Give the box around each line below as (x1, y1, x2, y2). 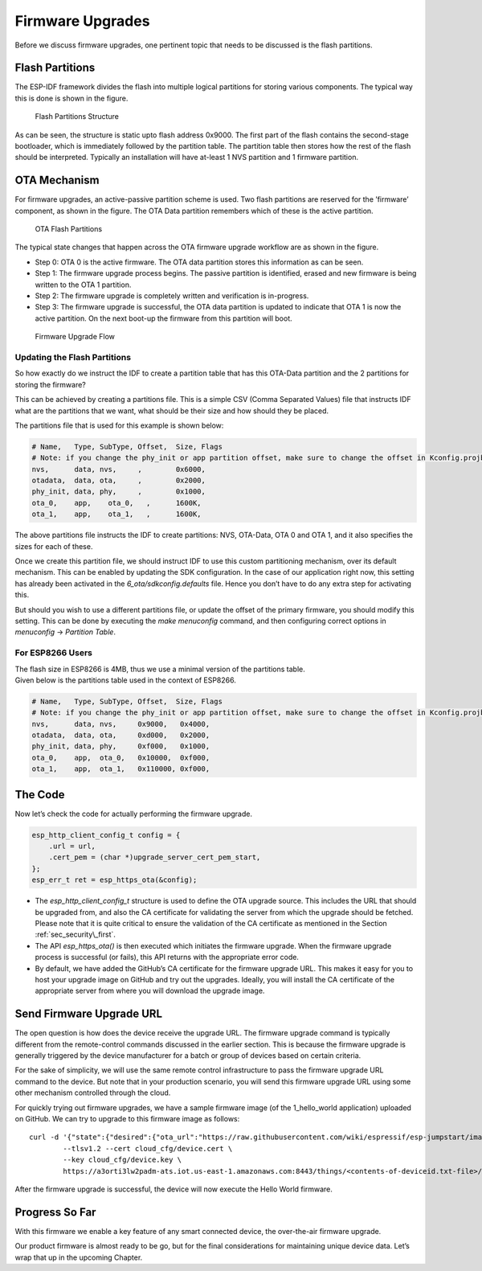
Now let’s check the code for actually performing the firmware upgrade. (14, 809, 253, 818)
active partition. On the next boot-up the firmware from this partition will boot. (35, 314, 292, 323)
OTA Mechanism (14, 174, 100, 187)
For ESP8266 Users (14, 647, 92, 658)
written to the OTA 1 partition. (35, 280, 132, 289)
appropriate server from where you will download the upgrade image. (35, 986, 265, 996)
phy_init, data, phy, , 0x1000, (31, 487, 206, 496)
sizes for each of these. (14, 541, 93, 551)
